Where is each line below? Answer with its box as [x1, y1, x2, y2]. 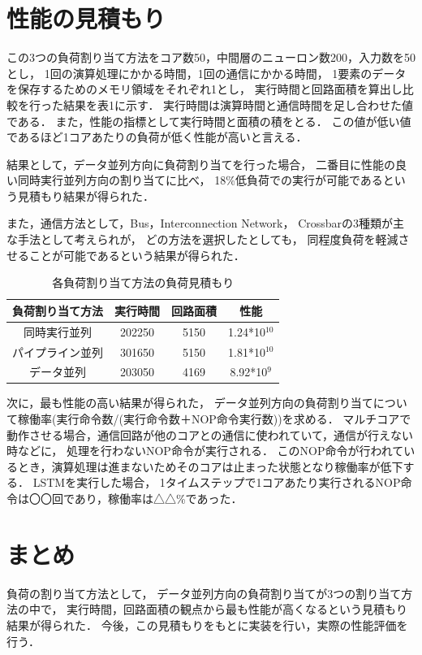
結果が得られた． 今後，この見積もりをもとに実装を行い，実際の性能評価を [6, 616, 408, 633]
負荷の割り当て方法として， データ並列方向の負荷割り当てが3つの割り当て [6, 584, 402, 601]
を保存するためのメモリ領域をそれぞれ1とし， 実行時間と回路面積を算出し [6, 80, 403, 98]
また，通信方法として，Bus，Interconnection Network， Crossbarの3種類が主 [6, 215, 405, 232]
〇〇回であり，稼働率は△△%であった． [28, 490, 243, 507]
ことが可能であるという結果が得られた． [28, 246, 245, 263]
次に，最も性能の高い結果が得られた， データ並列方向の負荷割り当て [6, 394, 373, 411]
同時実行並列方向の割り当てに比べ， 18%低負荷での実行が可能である [17, 171, 383, 189]
